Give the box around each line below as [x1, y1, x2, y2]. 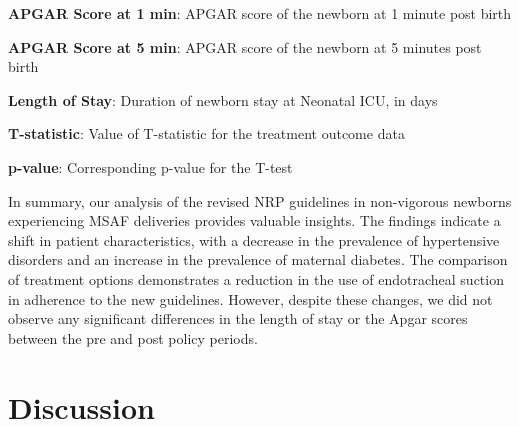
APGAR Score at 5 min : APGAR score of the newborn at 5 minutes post [8, 36, 482, 57]
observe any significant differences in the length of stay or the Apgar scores [8, 308, 468, 329]
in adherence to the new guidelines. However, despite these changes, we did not [8, 288, 493, 309]
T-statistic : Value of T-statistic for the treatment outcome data [8, 123, 405, 144]
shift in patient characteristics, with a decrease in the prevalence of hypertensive [8, 229, 500, 250]
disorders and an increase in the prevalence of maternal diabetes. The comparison [8, 249, 508, 270]
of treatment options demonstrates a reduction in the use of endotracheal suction [8, 268, 504, 289]
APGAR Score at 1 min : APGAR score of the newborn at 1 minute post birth [8, 3, 512, 23]
